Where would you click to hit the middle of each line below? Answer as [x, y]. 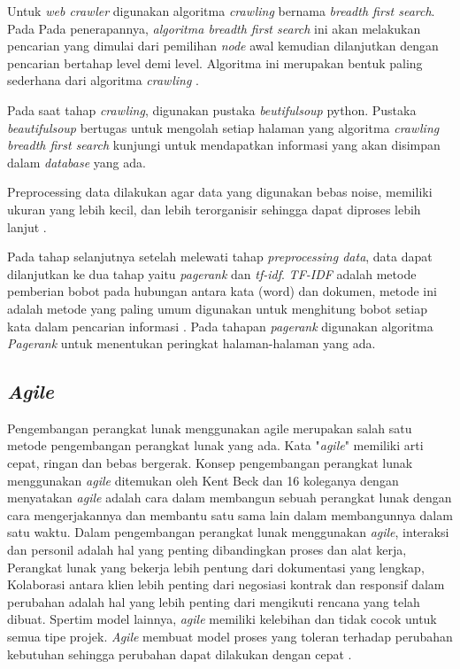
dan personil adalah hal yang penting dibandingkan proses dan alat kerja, [207, 550]
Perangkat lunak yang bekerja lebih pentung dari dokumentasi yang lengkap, [216, 567]
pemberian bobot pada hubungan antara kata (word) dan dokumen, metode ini [222, 291]
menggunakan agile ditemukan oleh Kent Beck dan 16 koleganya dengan [203, 480]
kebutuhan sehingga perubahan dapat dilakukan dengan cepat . [180, 653]
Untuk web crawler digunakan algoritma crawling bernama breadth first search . [221, 11]
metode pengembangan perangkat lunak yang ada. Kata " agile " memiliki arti [215, 445]
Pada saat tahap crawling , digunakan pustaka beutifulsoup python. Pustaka [212, 109]
